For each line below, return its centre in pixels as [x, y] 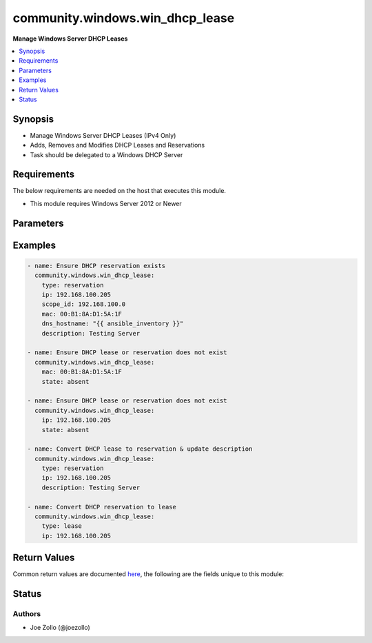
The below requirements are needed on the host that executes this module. [120, 191]
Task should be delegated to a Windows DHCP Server [106, 154]
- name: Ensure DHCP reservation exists [96, 266]
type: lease [62, 526]
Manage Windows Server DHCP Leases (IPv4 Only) [103, 135]
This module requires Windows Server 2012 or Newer [106, 203]
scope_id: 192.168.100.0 [84, 304]
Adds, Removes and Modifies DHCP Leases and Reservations [117, 145]
